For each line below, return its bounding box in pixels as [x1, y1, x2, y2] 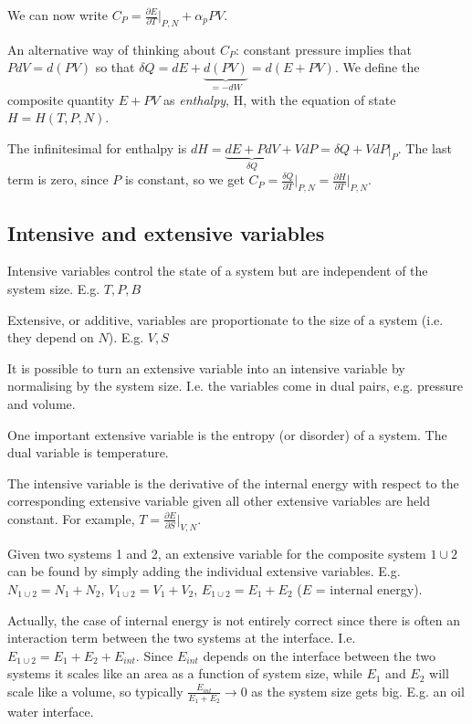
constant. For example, [7, 509, 135, 528]
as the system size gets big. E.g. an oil [251, 681, 465, 700]
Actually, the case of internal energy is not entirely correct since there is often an [7, 610, 460, 629]
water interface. [7, 702, 94, 721]
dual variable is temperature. [7, 443, 169, 462]
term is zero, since [7, 170, 109, 189]
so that [95, 58, 135, 77]
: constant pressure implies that [236, 39, 412, 58]
